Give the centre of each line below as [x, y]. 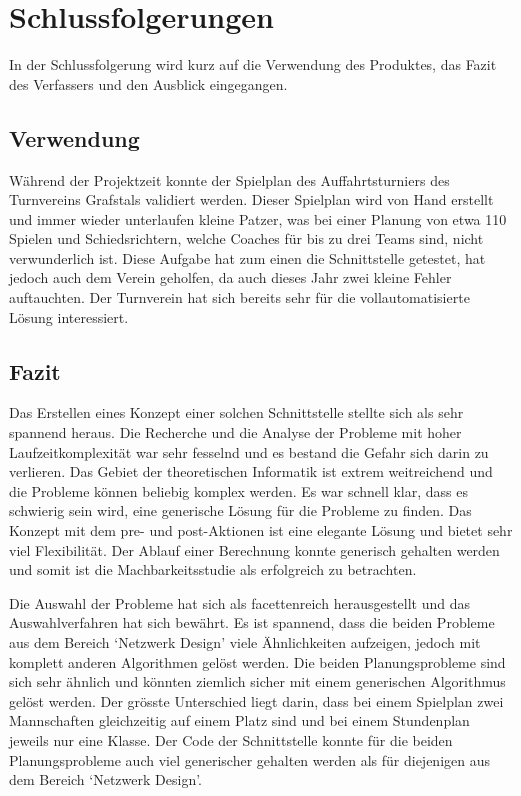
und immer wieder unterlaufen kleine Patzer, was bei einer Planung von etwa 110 [258, 218]
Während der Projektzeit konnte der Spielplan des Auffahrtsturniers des [229, 179]
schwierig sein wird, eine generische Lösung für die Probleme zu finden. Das [240, 510]
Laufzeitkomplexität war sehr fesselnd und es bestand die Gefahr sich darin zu [249, 451]
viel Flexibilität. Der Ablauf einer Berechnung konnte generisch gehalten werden [254, 549]
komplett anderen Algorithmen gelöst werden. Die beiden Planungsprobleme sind [257, 661]
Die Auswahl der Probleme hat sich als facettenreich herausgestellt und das [240, 602]
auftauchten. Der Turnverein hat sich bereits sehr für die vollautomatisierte [239, 297]
